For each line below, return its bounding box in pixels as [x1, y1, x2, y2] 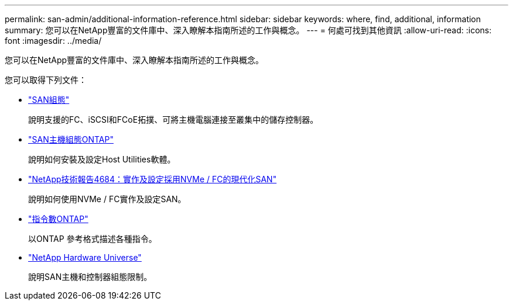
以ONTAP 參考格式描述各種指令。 [28, 234, 157, 244]
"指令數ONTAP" [28, 214, 88, 224]
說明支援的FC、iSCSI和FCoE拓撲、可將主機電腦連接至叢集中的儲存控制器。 [28, 115, 319, 124]
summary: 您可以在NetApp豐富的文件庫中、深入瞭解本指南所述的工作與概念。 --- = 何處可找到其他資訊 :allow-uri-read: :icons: [5, 25, 492, 35]
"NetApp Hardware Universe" [28, 252, 142, 262]
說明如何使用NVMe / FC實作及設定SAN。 [28, 194, 186, 204]
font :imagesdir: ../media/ [5, 36, 102, 46]
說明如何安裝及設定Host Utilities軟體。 [28, 154, 176, 164]
